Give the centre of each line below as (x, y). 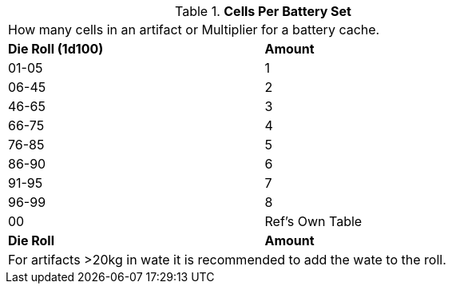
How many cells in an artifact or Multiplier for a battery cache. (194, 30)
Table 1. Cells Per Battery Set (263, 11)
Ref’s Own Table (313, 221)
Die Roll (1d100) (56, 49)
